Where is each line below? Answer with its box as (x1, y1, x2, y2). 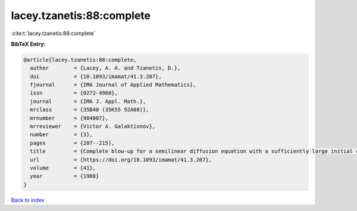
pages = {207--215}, (30, 140, 115, 146)
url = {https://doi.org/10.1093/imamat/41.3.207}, (30, 156, 212, 163)
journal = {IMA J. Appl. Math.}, (30, 98, 146, 105)
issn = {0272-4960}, (30, 90, 118, 96)
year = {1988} (30, 173, 99, 179)
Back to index (11, 196, 45, 203)
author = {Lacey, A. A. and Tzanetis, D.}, (30, 65, 181, 71)
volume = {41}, (30, 165, 96, 171)
